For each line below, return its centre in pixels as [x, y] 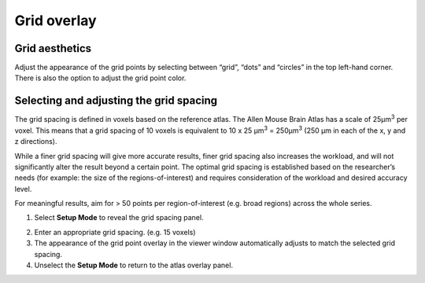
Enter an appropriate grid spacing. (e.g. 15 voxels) [115, 232]
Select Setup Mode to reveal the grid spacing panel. [119, 218]
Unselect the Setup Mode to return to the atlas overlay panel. [134, 265]
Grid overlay [56, 20]
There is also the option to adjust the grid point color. [100, 78]
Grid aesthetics [53, 48]
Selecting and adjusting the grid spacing [116, 101]
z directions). [36, 141]
